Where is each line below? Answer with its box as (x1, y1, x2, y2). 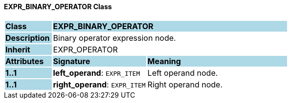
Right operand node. (147, 79, 223, 89)
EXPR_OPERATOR (53, 44, 118, 54)
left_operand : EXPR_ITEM (53, 68, 140, 78)
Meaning (147, 56, 181, 66)
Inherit (5, 44, 30, 54)
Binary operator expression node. (53, 33, 176, 43)
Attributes (5, 56, 44, 66)
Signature (53, 56, 90, 66)
